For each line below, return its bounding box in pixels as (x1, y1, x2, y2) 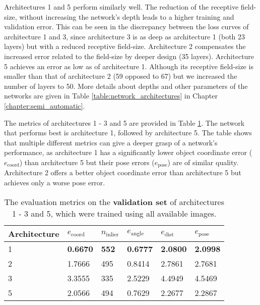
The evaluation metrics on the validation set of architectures (4, 195, 224, 208)
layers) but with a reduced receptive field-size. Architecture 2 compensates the (4, 41, 246, 52)
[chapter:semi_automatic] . (4, 100, 85, 111)
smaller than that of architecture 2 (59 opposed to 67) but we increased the (4, 71, 237, 81)
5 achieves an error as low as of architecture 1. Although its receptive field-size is (4, 61, 253, 71)
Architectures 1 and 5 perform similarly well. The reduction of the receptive (4, 2, 239, 12)
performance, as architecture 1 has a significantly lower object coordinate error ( (4, 147, 252, 158)
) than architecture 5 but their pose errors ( (19, 157, 155, 167)
